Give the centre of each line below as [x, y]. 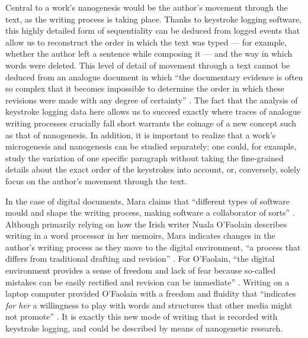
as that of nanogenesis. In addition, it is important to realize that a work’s [141, 134]
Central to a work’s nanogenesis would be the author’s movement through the [147, 7]
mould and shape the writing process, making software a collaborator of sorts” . [150, 212]
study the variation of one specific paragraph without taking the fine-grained [145, 157]
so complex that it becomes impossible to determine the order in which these [145, 88]
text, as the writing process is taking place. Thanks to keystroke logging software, [153, 19]
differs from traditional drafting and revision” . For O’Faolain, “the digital [140, 259]
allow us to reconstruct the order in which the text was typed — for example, [146, 42]
